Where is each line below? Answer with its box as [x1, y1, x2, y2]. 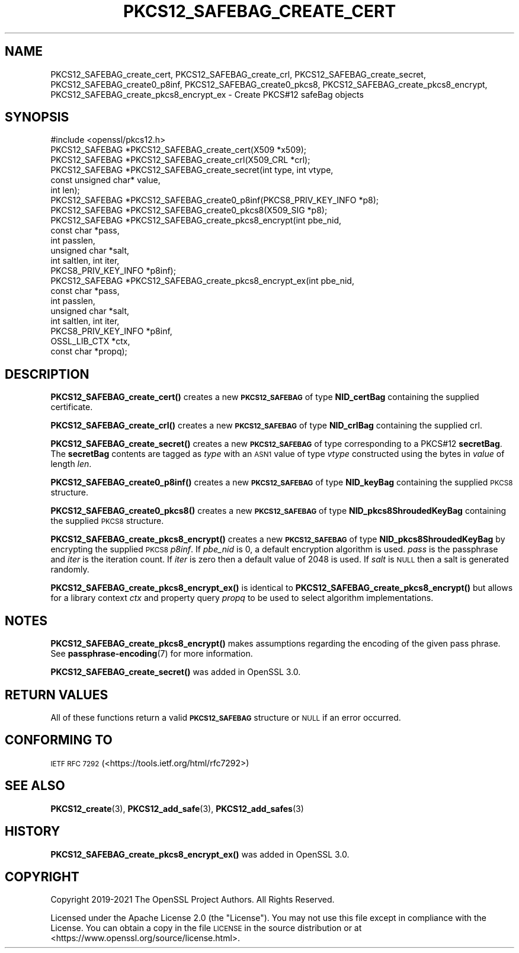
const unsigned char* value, [50, 175, 161, 186]
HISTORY [5, 824, 60, 839]
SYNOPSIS [5, 110, 69, 125]
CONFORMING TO [5, 733, 113, 748]
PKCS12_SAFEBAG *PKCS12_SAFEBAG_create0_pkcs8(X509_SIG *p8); [50, 205, 328, 216]
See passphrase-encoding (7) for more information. [50, 648, 253, 659]
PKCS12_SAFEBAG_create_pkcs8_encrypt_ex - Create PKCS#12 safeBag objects [50, 89, 364, 100]
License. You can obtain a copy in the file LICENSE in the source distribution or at [50, 923, 362, 933]
